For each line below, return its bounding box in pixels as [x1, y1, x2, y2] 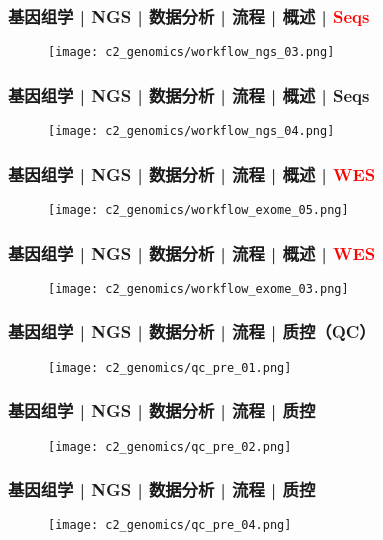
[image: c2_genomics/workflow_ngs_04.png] [48, 124, 335, 139]
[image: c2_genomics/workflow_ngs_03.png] [48, 45, 335, 60]
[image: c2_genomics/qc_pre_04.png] [48, 518, 292, 533]
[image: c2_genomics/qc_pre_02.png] [48, 439, 292, 454]
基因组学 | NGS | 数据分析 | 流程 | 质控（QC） [8, 319, 376, 344]
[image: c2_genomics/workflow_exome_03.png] [48, 281, 349, 296]
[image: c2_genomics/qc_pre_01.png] [48, 360, 292, 375]
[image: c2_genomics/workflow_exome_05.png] [48, 202, 349, 217]
